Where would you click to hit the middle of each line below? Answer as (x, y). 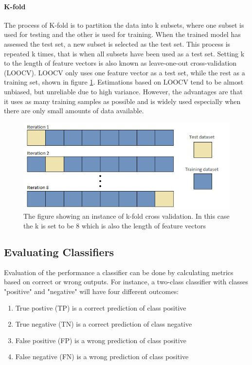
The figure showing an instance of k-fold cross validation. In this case (126, 216)
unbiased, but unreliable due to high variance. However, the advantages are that (123, 91)
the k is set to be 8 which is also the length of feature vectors (115, 226)
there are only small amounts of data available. (74, 111)
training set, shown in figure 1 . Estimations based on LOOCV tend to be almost (124, 82)
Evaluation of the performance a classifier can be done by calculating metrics (119, 272)
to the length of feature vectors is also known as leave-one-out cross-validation (120, 63)
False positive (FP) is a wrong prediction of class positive (101, 340)
